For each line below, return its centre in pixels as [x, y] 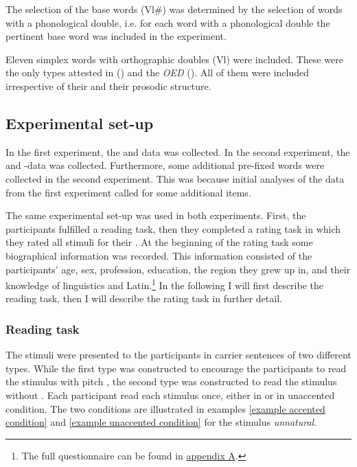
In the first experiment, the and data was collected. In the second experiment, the [178, 151]
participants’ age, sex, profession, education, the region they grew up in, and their [178, 269]
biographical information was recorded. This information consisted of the [159, 255]
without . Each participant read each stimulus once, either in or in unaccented [170, 395]
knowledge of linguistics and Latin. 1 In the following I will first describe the [164, 284]
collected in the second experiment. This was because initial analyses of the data [175, 178]
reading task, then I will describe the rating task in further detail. [144, 298]
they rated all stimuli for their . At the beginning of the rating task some [159, 242]
